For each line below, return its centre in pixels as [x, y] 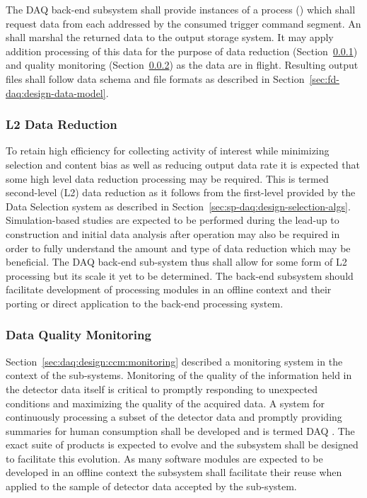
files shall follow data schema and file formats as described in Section [155, 78]
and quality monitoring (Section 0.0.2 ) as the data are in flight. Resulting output [182, 65]
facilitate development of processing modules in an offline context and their [169, 289]
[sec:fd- [324, 78]
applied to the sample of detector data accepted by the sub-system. [151, 486]
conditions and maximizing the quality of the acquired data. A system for [165, 403]
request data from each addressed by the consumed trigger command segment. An [183, 23]
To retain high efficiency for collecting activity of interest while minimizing [168, 151]
